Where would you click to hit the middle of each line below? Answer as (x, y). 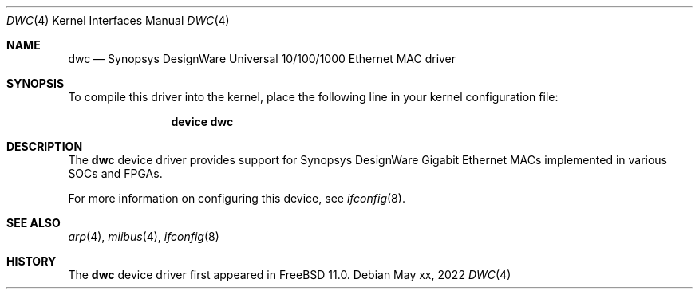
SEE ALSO (34, 223)
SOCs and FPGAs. (115, 173)
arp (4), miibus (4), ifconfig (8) (144, 236)
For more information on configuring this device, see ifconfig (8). (237, 198)
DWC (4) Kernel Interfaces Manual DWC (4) (118, 20)
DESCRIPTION (45, 146)
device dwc (202, 122)
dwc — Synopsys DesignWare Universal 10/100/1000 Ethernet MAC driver (262, 59)
